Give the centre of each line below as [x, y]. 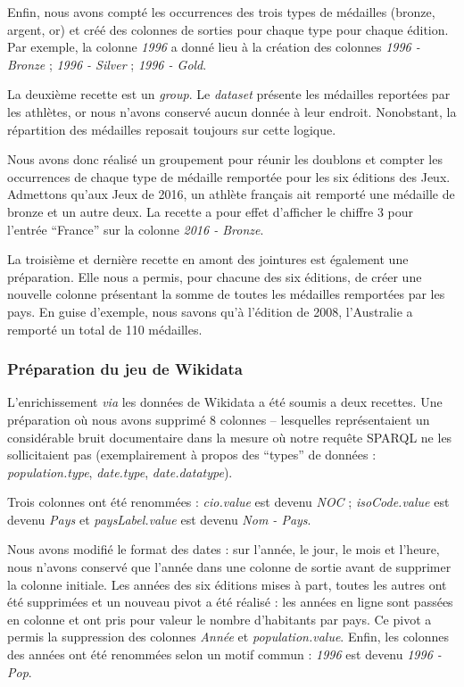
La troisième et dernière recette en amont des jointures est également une [208, 259]
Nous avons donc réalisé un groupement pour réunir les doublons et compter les [225, 159]
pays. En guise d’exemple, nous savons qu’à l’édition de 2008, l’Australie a [210, 311]
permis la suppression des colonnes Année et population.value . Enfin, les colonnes [228, 637]
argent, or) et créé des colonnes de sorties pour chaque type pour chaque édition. [228, 29]
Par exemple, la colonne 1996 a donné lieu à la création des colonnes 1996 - [214, 47]
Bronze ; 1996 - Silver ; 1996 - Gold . [107, 64]
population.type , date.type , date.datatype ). [120, 472]
